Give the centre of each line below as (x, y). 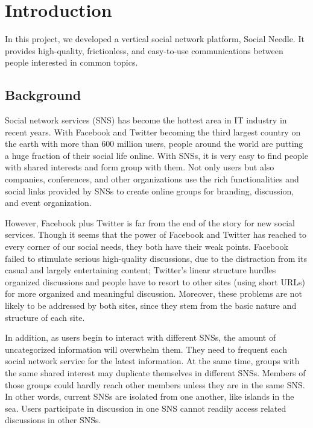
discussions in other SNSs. (53, 420)
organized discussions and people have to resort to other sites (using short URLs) (155, 281)
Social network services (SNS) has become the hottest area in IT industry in (146, 120)
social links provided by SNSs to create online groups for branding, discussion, (150, 191)
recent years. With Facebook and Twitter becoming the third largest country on (153, 132)
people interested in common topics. (71, 62)
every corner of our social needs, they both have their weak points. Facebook (147, 247)
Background (43, 95)
